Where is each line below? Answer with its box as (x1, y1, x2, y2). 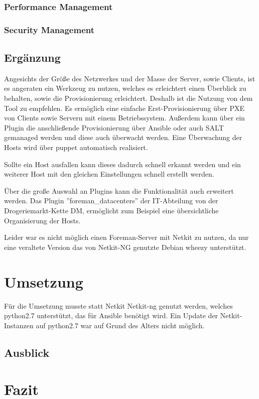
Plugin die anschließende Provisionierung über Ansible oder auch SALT (4, 122, 224, 132)
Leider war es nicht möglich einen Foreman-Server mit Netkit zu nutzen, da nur (4, 232, 249, 242)
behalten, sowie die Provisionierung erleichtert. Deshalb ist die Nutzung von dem (4, 93, 253, 103)
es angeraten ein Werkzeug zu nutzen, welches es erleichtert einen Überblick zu (4, 83, 246, 93)
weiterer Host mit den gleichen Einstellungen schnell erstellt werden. (4, 169, 214, 179)
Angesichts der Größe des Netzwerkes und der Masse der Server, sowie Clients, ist (4, 73, 255, 83)
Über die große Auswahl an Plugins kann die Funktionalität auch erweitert (4, 185, 234, 196)
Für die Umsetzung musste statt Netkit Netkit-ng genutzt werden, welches (4, 300, 233, 311)
